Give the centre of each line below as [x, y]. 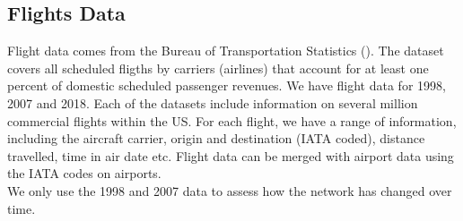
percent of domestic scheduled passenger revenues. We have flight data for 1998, [227, 85]
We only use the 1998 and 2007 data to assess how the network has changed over [230, 190]
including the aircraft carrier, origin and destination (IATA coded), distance [216, 138]
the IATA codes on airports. [84, 173]
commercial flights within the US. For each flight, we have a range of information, [232, 120]
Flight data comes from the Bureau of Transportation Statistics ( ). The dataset [226, 51]
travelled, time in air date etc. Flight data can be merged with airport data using [231, 155]
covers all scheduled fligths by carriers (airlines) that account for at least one [218, 68]
